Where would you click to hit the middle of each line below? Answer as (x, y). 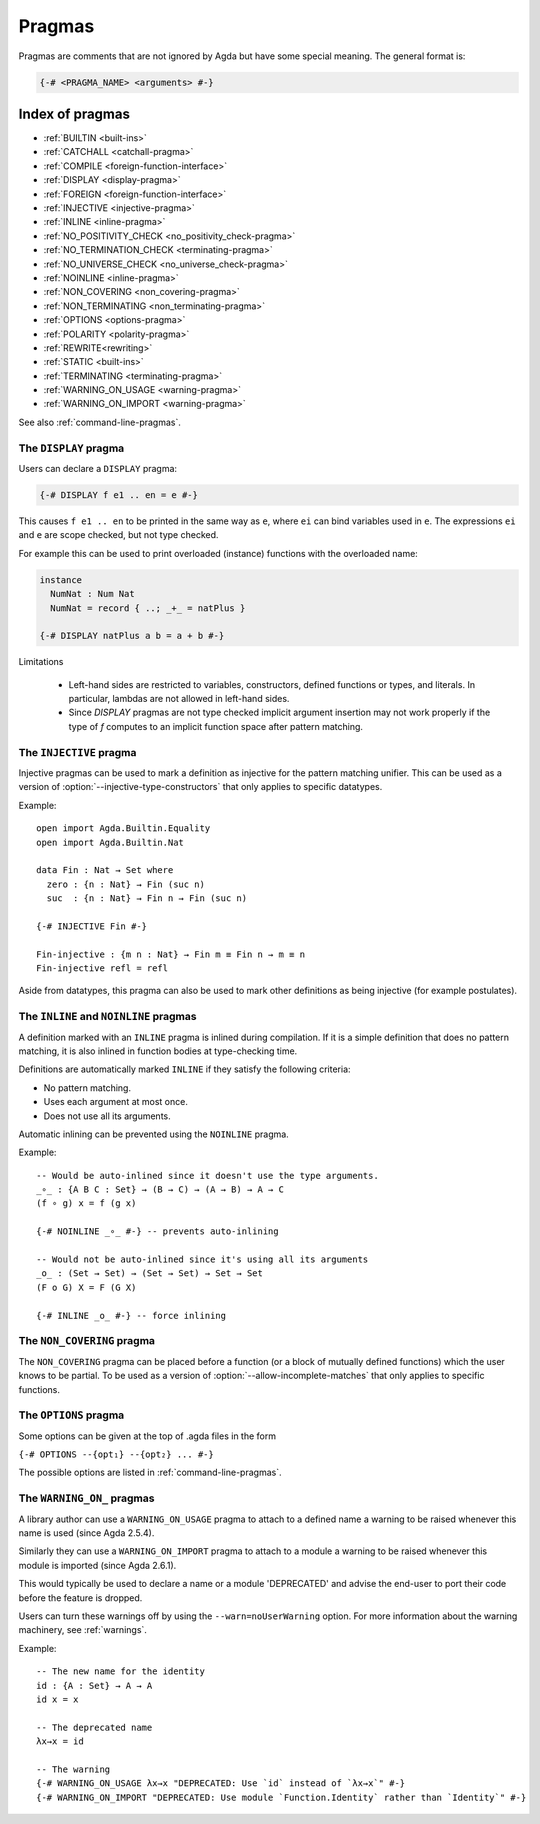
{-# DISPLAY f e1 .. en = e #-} (119, 494)
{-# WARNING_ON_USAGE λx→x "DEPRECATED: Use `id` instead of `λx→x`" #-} (221, 1783)
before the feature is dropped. (80, 1597)
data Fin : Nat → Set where (105, 870)
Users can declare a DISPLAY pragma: (98, 468)
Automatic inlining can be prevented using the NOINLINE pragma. (153, 1134)
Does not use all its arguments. (107, 1116)
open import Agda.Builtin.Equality (123, 828)
